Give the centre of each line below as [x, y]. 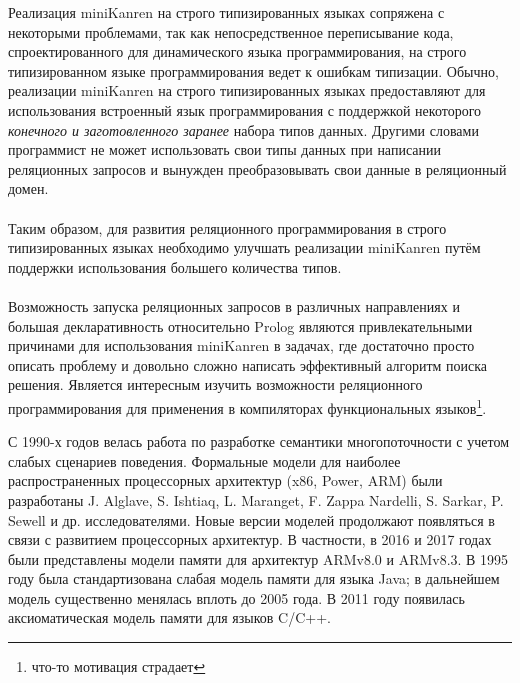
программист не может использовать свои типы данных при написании [224, 149]
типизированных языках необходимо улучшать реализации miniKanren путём [244, 247]
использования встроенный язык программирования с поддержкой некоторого [245, 109]
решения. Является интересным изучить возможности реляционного [215, 384]
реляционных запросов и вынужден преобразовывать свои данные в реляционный [257, 168]
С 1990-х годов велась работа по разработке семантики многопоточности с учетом [259, 441]
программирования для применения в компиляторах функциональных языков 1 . [247, 406]
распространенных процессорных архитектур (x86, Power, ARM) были [225, 480]
